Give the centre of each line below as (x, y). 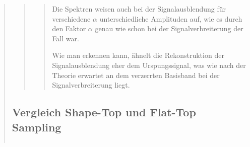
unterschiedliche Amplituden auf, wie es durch (171, 18)
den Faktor (69, 28)
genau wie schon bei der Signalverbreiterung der (169, 28)
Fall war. (66, 38)
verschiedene (71, 18)
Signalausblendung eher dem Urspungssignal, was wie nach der (149, 65)
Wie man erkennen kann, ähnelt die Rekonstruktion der (138, 55)
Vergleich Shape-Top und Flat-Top (104, 112)
